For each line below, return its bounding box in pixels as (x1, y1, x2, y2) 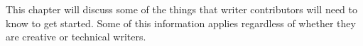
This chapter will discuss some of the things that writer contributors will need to (6, 2, 357, 16)
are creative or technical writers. (6, 29, 146, 44)
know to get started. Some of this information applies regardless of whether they (6, 15, 356, 30)
